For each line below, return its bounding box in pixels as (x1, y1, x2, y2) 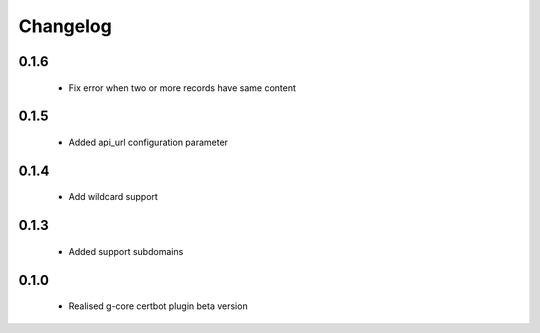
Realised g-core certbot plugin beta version (68, 300, 249, 312)
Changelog (18, 15, 112, 37)
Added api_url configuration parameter (68, 136, 229, 148)
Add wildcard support (68, 191, 159, 203)
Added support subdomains (68, 245, 184, 257)
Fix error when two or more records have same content (68, 81, 297, 94)
